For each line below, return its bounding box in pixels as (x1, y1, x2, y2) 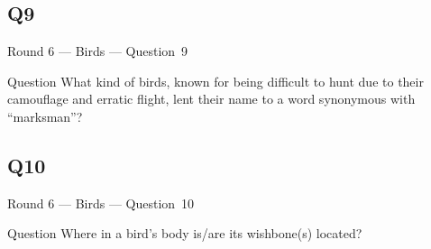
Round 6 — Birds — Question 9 (7, 41, 188, 60)
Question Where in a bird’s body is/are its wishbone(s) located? (7, 224, 362, 243)
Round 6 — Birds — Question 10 (7, 193, 195, 212)
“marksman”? (7, 106, 83, 125)
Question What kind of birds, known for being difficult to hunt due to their (7, 71, 424, 90)
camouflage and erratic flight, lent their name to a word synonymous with (7, 89, 416, 108)
